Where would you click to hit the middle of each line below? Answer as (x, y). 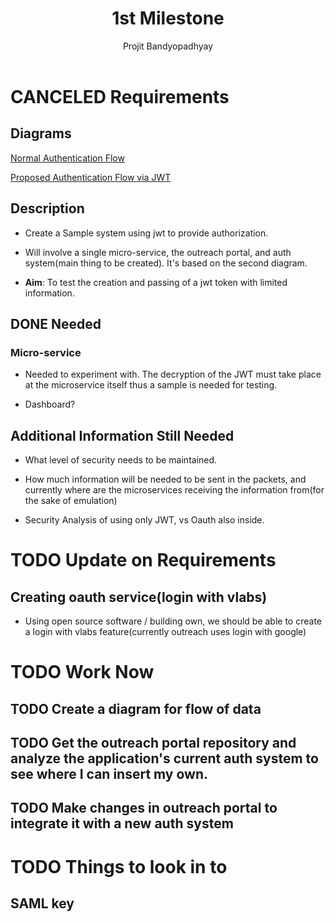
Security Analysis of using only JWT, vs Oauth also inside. (144, 520)
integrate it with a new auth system (122, 823)
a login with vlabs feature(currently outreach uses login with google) (165, 632)
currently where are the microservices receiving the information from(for (174, 490)
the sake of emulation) (71, 501)
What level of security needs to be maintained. (121, 460)
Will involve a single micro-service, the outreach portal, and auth (158, 252)
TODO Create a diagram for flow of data (136, 708)
